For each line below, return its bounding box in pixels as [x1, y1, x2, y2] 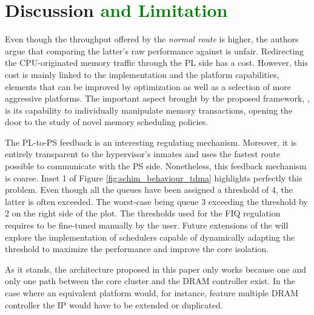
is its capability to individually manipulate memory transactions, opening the [5, 103, 293, 116]
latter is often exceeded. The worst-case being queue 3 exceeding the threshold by [5, 195, 308, 207]
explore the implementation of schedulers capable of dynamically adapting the [5, 230, 295, 243]
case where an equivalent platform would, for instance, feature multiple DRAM [5, 287, 299, 299]
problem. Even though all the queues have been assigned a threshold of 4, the [5, 183, 293, 196]
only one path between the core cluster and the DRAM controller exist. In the [5, 274, 296, 287]
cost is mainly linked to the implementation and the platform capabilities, [5, 68, 279, 80]
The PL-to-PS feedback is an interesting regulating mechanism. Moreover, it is [5, 135, 297, 148]
